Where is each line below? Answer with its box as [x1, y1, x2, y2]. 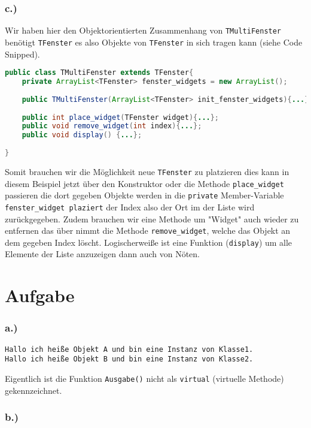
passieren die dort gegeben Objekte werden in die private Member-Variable [5, 189, 284, 201]
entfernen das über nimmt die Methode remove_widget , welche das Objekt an [5, 224, 291, 237]
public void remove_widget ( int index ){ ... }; [22, 122, 202, 131]
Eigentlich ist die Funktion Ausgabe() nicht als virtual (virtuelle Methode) [5, 372, 284, 384]
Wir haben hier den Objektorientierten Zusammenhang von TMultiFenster [5, 24, 282, 37]
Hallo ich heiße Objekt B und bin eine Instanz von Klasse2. [5, 355, 254, 364]
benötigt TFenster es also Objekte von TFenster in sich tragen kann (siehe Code [5, 35, 303, 48]
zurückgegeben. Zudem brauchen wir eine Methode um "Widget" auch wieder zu [5, 212, 299, 225]
